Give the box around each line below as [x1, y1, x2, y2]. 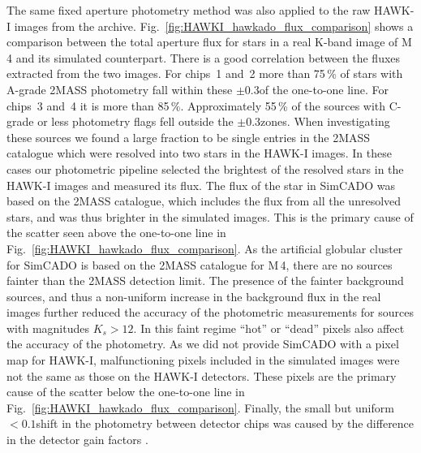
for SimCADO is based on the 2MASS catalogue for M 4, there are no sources [6, 256, 393, 273]
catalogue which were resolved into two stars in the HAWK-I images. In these [6, 145, 392, 162]
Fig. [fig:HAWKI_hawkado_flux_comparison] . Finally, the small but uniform [6, 399, 394, 416]
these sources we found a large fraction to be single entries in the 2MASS [6, 128, 371, 145]
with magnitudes [6, 319, 89, 336]
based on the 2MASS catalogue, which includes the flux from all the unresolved [6, 192, 402, 209]
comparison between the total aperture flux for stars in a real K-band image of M [6, 33, 412, 50]
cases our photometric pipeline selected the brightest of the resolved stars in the [6, 160, 404, 177]
